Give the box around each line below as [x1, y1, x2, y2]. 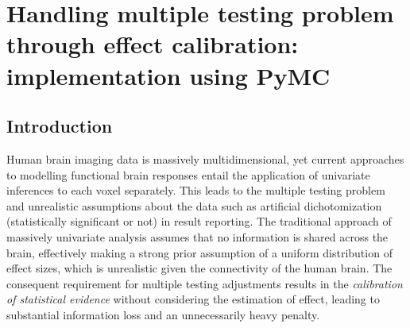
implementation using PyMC [6, 59, 331, 91]
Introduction [6, 114, 113, 138]
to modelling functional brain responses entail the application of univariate [6, 166, 370, 183]
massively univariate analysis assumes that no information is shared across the [6, 228, 389, 245]
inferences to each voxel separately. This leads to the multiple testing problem [6, 182, 385, 199]
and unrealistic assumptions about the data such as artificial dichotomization [6, 197, 382, 214]
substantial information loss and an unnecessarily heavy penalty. [6, 306, 320, 322]
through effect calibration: [6, 28, 299, 60]
